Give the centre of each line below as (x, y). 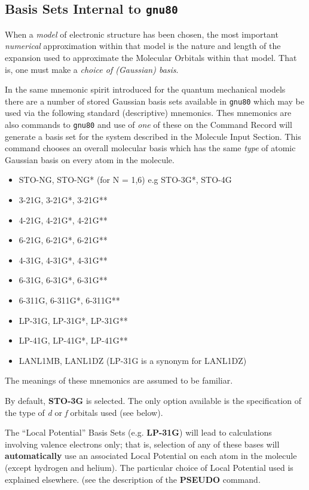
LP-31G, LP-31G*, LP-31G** (73, 320)
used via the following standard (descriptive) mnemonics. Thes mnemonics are (148, 113)
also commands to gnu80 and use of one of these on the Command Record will (149, 124)
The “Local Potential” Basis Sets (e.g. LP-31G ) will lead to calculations (138, 432)
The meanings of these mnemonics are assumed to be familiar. (119, 380)
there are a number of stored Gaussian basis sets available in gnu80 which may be (154, 101)
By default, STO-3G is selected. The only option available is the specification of (153, 400)
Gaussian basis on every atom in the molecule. (90, 159)
